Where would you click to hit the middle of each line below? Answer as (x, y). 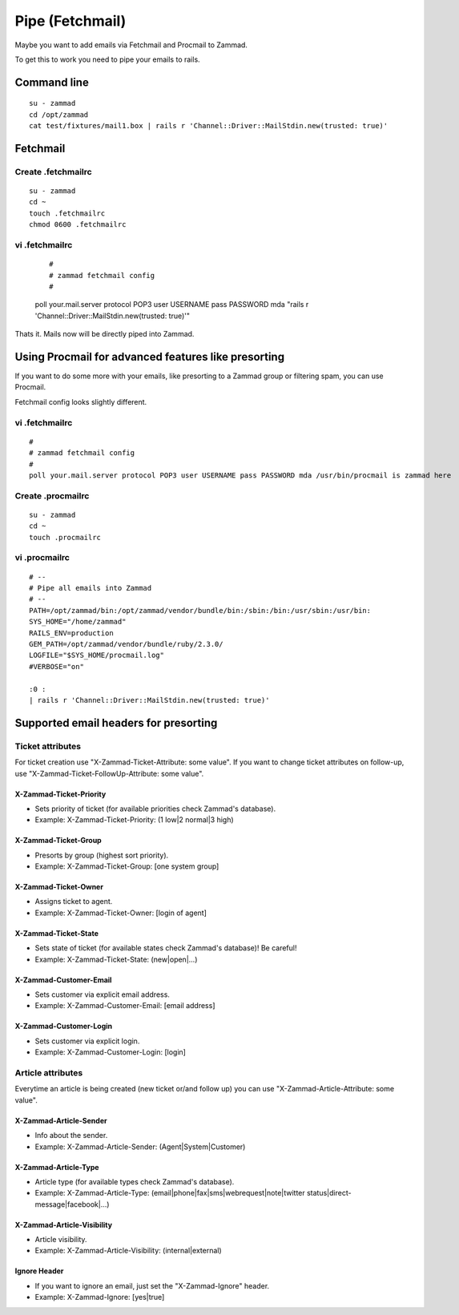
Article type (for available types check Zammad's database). (135, 1181)
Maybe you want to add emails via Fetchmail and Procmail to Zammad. (131, 45)
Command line (52, 82)
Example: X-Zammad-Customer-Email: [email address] (125, 1006)
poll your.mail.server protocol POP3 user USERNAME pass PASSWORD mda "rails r (172, 305)
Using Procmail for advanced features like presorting (149, 357)
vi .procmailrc (42, 558)
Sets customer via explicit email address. (102, 994)
